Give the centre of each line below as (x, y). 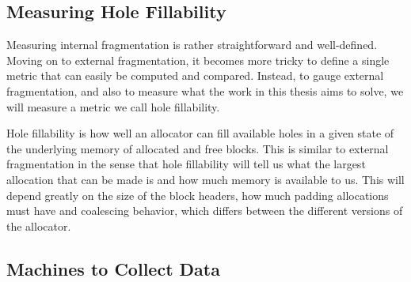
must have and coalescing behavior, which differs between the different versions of (205, 211)
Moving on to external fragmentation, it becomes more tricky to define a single (198, 60)
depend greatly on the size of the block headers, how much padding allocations (198, 195)
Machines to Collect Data (113, 268)
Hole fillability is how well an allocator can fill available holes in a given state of (200, 133)
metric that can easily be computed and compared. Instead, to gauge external (195, 75)
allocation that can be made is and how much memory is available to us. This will (205, 179)
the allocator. (39, 226)
